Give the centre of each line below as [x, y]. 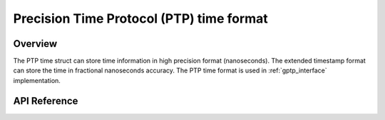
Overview [35, 44]
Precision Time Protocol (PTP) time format [141, 18]
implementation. [37, 80]
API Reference [46, 100]
